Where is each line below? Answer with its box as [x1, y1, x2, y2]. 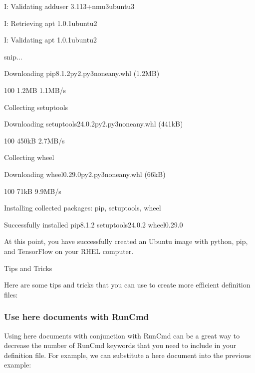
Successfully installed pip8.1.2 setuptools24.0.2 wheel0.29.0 [4, 219, 183, 229]
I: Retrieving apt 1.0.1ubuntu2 [4, 17, 97, 28]
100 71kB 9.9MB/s [4, 185, 61, 196]
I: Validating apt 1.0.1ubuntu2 [4, 34, 97, 45]
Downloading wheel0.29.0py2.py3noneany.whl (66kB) [4, 168, 166, 179]
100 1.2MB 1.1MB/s [4, 84, 66, 95]
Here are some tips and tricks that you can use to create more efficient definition [4, 279, 251, 290]
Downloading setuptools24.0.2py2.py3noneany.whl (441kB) [4, 118, 183, 129]
